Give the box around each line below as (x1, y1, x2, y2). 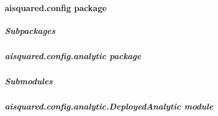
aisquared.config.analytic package (5, 49, 141, 62)
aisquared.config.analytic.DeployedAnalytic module (5, 100, 213, 112)
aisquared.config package (5, 1, 107, 13)
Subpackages (5, 24, 55, 36)
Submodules (5, 74, 53, 87)
